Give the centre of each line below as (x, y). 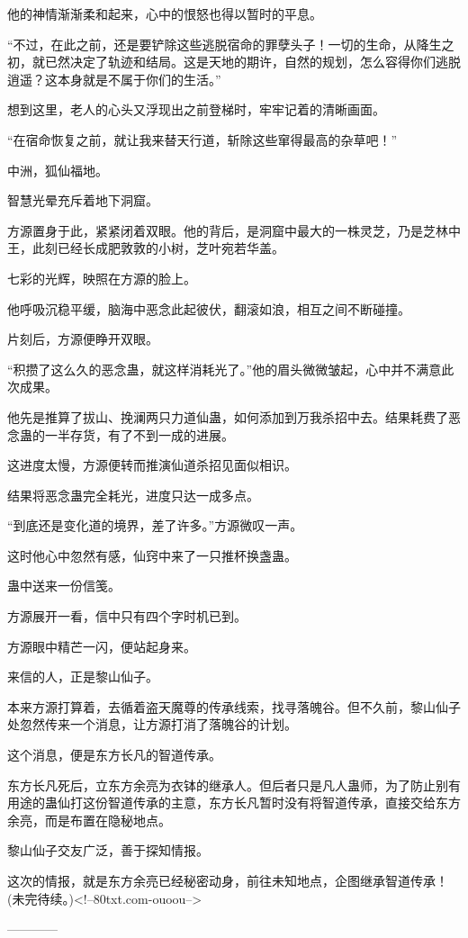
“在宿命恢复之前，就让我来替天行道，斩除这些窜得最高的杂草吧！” (202, 139)
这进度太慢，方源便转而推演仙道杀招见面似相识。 (152, 465)
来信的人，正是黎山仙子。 (83, 676)
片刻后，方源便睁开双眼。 (83, 339)
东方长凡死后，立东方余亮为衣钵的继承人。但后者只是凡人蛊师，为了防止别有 (234, 785)
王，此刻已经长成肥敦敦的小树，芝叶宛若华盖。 (146, 248)
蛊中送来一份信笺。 (64, 586)
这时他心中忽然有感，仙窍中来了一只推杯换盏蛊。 (152, 555)
